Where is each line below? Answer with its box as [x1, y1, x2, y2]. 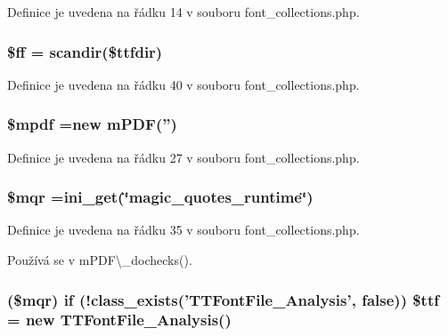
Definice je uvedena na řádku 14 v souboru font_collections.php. [7, 3, 360, 20]
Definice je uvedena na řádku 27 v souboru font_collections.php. [7, 148, 360, 166]
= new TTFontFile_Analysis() [7, 308, 232, 331]
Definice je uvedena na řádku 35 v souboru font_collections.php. [7, 220, 360, 239]
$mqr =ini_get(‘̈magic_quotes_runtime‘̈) [7, 186, 314, 208]
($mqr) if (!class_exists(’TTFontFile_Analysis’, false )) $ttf [7, 288, 439, 310]
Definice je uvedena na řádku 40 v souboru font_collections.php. [7, 75, 360, 93]
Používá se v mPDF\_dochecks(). [7, 251, 192, 269]
